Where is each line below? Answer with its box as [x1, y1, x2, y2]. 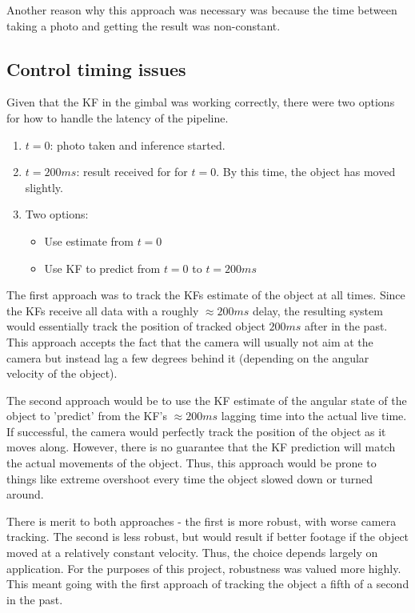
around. [6, 486, 44, 503]
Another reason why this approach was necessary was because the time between [6, 2, 397, 18]
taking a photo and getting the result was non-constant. [6, 17, 281, 34]
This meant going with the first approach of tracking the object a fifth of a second [6, 575, 409, 592]
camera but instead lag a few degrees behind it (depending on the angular [6, 349, 369, 366]
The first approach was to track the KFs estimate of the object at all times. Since [6, 286, 405, 303]
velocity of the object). [6, 365, 118, 382]
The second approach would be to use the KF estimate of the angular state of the [6, 391, 407, 408]
